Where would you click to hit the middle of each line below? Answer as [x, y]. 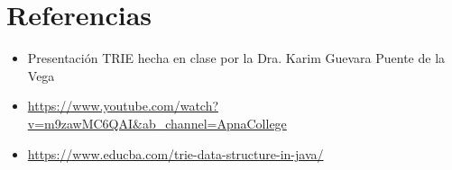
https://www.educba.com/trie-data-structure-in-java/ [175, 153]
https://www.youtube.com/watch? [123, 106]
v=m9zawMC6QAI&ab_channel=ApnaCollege [157, 123]
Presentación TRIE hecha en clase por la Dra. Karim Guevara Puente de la [236, 58]
